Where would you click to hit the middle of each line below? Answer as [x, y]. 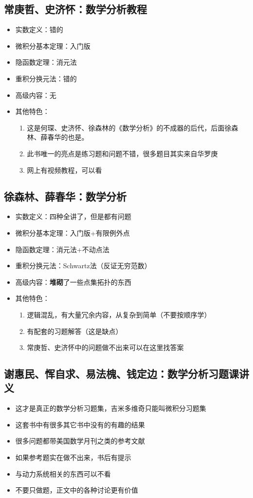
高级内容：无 [36, 95]
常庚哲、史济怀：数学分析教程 [75, 9]
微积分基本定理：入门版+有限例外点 [72, 232]
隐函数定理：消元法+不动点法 [62, 249]
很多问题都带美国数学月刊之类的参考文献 [80, 441]
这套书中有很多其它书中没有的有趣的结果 [80, 424]
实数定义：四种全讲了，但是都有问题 [73, 216]
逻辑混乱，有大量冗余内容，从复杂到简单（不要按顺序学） [119, 314]
